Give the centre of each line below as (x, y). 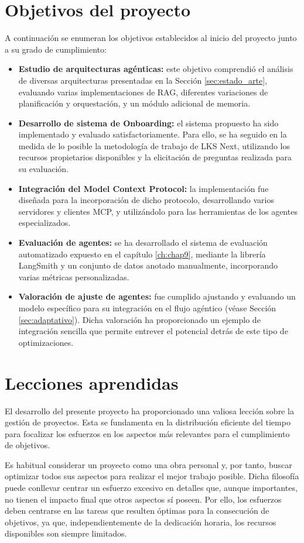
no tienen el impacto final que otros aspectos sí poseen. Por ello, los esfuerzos (143, 499)
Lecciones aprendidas (92, 382)
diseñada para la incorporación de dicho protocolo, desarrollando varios (146, 200)
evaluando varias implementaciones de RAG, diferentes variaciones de (143, 92)
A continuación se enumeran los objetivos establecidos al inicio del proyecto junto (151, 38)
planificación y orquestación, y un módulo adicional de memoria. (134, 103)
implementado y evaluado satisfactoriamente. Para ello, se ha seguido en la (153, 134)
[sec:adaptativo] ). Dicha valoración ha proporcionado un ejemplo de (139, 319)
